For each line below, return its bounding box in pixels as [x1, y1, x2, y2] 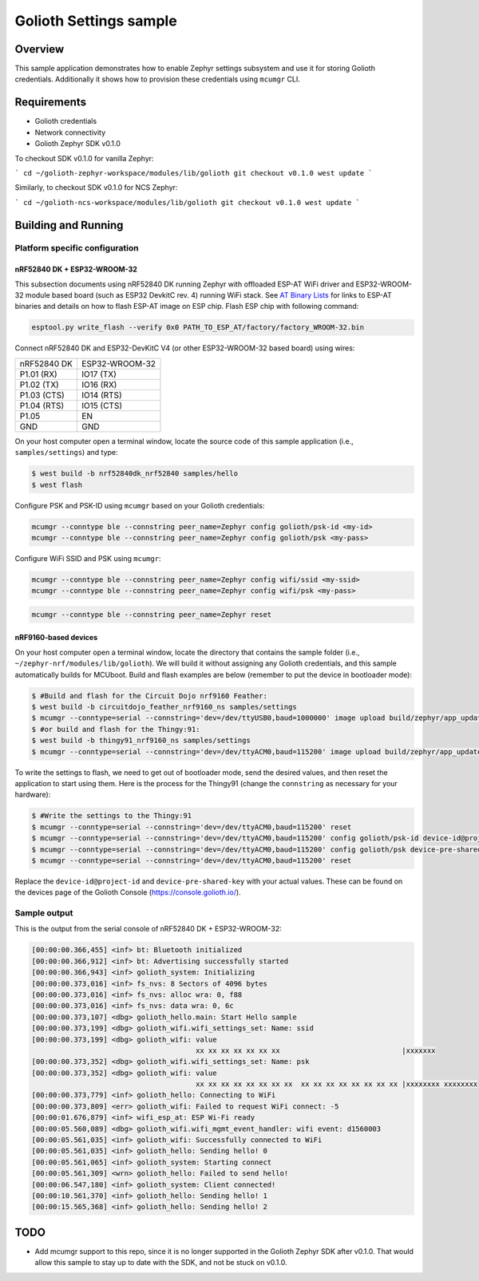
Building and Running [14, 218, 124, 231]
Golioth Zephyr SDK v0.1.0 [34, 139, 121, 148]
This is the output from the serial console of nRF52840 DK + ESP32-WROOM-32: [14, 924, 283, 934]
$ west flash [31, 480, 83, 489]
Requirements [14, 96, 87, 109]
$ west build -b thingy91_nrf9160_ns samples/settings [31, 736, 251, 745]
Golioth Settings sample [14, 12, 177, 30]
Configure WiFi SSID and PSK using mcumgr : [14, 553, 161, 563]
